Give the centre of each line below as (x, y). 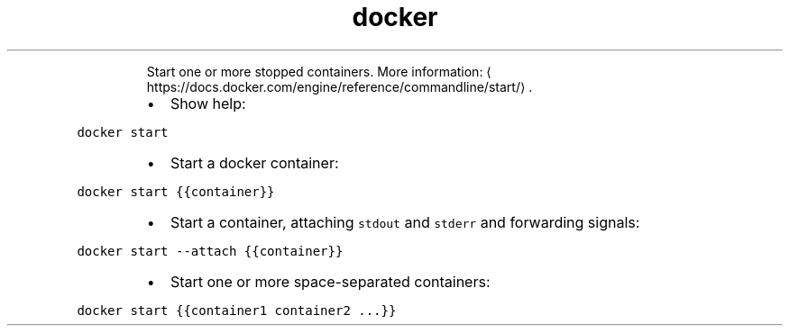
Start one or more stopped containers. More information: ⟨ (319, 71)
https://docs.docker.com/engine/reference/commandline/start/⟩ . (340, 86)
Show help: (208, 103)
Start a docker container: (254, 162)
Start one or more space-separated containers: (330, 281)
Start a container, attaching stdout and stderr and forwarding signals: (405, 222)
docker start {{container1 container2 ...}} (237, 310)
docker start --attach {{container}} (210, 251)
